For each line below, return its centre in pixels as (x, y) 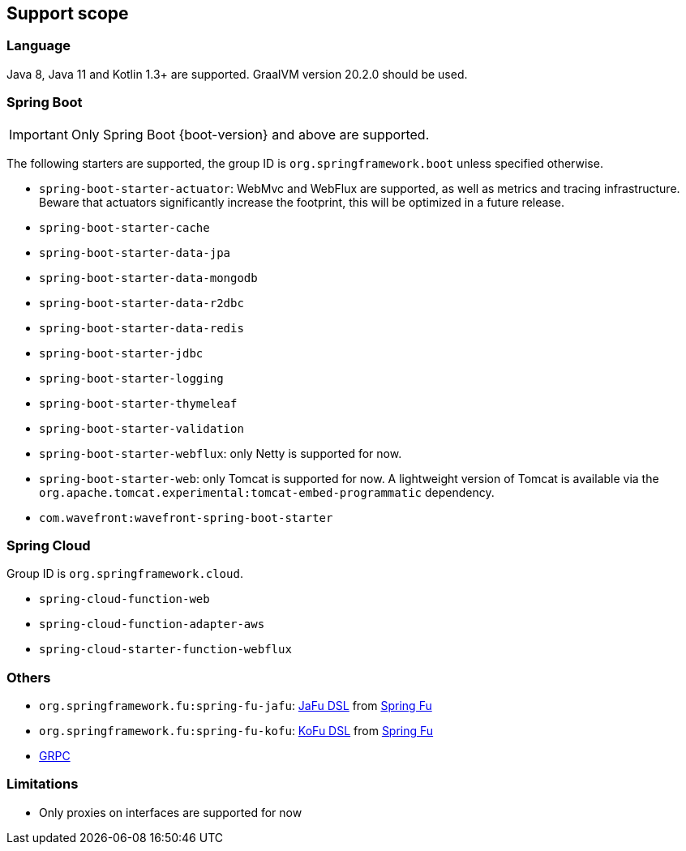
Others (29, 677)
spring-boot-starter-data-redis (141, 328)
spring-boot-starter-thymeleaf (138, 403)
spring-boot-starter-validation (141, 428)
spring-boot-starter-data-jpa (135, 252)
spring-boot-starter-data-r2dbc (141, 303)
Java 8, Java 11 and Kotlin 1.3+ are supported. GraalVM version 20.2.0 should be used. (237, 74)
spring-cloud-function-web (124, 599)
